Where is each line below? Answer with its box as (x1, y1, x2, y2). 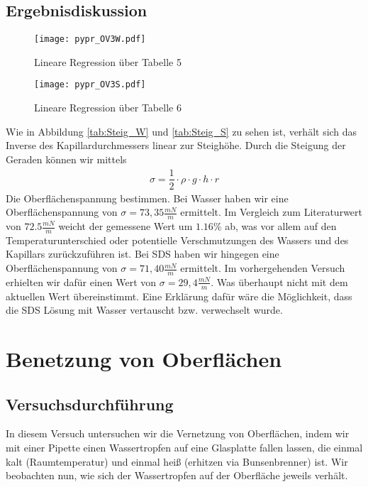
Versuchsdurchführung (6, 393, 174, 415)
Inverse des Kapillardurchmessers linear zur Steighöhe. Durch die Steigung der (6, 138, 346, 153)
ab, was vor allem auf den (225, 219, 337, 233)
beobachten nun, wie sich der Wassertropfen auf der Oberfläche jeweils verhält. (6, 468, 348, 483)
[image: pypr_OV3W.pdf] (34, 34, 146, 45)
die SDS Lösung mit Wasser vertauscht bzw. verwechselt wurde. (6, 302, 283, 317)
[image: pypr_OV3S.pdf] (34, 80, 146, 90)
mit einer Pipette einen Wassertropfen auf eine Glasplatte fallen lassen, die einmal (6, 440, 363, 455)
